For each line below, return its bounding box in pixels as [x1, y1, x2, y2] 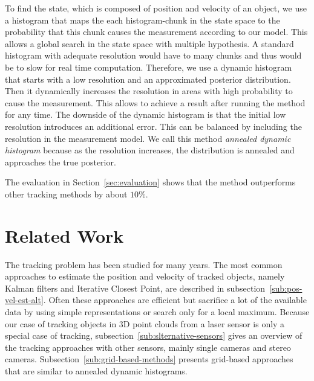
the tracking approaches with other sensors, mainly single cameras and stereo [5, 341, 291, 353]
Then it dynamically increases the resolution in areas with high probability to [5, 85, 293, 97]
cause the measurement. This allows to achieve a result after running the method [5, 96, 306, 109]
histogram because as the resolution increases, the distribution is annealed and [5, 144, 295, 156]
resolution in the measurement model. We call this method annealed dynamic [5, 132, 291, 144]
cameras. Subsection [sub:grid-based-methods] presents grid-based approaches [5, 353, 293, 365]
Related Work [5, 223, 124, 248]
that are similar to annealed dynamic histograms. [5, 364, 188, 377]
